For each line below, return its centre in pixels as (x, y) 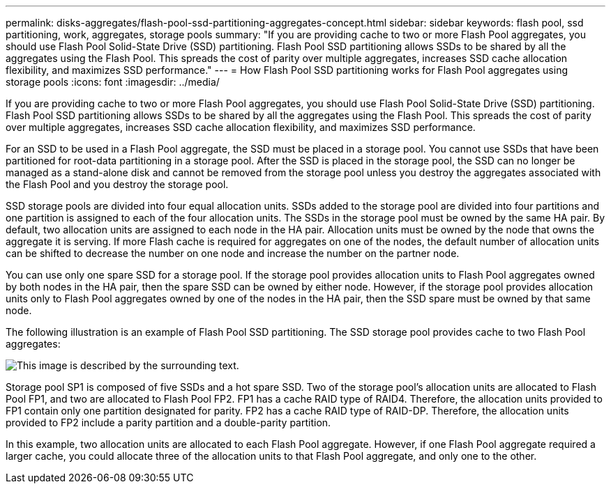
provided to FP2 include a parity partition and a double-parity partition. (168, 422)
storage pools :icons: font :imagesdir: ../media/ (113, 82)
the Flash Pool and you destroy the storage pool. (117, 184)
